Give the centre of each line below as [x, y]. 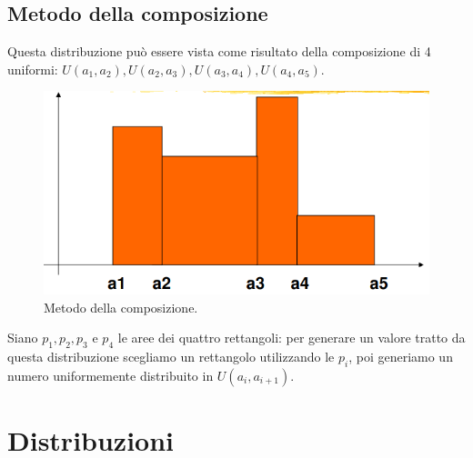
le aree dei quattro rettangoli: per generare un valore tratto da [292, 338]
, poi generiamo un [401, 357]
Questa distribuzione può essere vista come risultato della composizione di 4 [219, 51]
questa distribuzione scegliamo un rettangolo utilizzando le [171, 357]
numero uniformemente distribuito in [111, 376]
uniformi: [33, 69]
